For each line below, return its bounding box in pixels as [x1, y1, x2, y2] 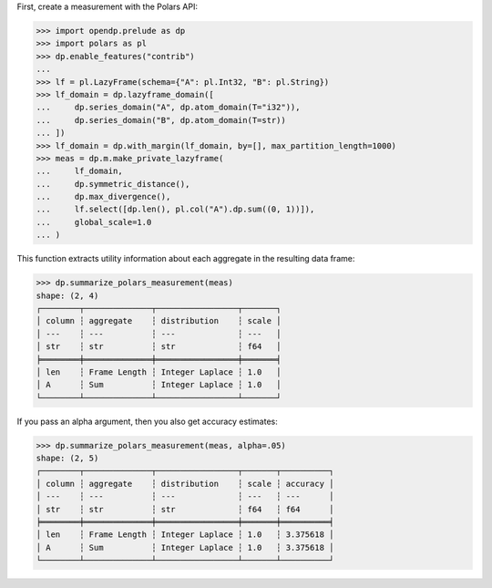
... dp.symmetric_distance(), [36, 179, 190, 189]
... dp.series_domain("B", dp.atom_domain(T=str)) [36, 115, 286, 125]
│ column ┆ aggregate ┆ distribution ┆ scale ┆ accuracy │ [36, 479, 334, 489]
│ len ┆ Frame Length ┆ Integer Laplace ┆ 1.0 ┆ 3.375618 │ [36, 530, 334, 540]
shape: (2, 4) [36, 290, 99, 301]
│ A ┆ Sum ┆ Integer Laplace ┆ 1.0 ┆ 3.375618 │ [36, 542, 334, 552]
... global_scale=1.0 [36, 217, 152, 227]
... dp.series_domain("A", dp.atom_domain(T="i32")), [36, 102, 301, 113]
